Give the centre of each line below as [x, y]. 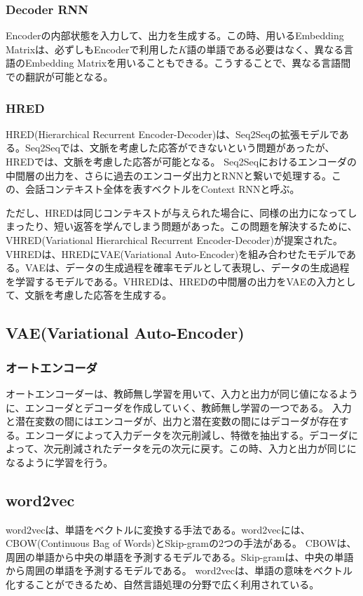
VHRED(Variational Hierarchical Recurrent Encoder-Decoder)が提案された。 [174, 239]
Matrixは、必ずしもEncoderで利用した [92, 49]
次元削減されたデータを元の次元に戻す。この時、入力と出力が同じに [200, 448]
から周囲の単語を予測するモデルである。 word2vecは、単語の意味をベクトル [179, 570]
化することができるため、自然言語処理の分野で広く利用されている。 [163, 584]
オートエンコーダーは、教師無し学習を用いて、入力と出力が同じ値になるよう [182, 393]
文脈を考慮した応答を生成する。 [98, 295]
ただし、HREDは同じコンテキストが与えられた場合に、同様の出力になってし [181, 212]
